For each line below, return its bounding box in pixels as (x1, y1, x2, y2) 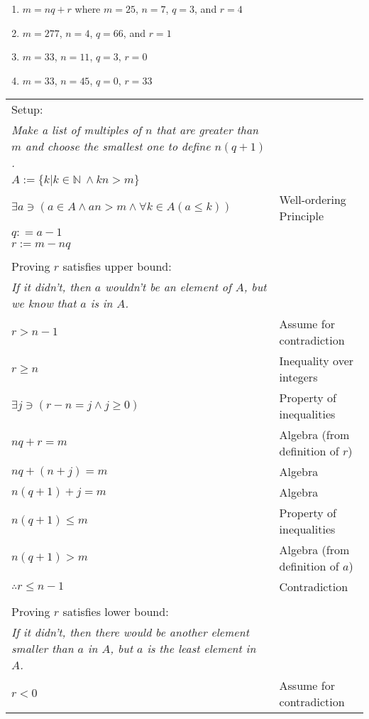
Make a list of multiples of (11, 121, 142, 139)
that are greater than (156, 121, 259, 139)
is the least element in (147, 640, 256, 657)
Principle (279, 207, 324, 225)
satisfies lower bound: (62, 603, 169, 620)
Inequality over (279, 352, 354, 369)
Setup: (11, 101, 43, 118)
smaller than (11, 640, 74, 657)
